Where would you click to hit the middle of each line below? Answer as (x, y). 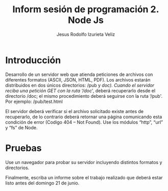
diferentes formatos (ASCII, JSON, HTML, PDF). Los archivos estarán (78, 79)
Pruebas (23, 148)
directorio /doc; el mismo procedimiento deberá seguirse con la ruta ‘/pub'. (84, 96)
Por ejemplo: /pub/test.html (34, 101)
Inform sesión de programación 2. (86, 9)
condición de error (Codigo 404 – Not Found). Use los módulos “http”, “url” (84, 122)
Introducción (33, 60)
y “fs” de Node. (21, 127)
